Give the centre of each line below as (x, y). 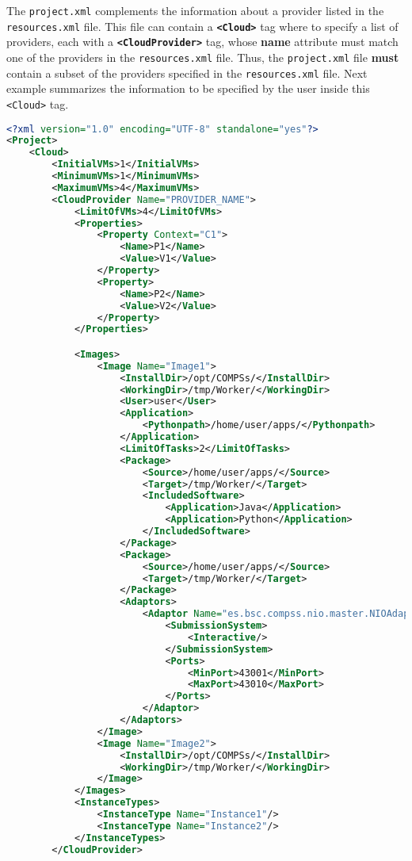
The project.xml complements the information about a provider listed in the (195, 10)
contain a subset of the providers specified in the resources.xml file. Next (187, 73)
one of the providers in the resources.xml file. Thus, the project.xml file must (203, 57)
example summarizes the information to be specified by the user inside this (188, 88)
